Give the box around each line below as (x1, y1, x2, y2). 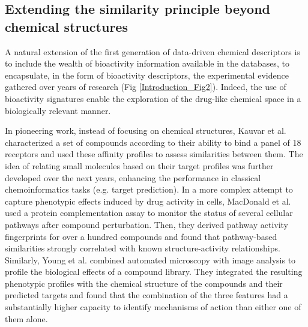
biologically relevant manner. (5, 104, 111, 116)
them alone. (5, 312, 48, 325)
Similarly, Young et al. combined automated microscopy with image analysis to (5, 253, 296, 266)
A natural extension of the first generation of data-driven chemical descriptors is (5, 45, 300, 58)
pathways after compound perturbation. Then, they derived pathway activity (5, 218, 289, 230)
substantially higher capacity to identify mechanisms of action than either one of (5, 301, 301, 313)
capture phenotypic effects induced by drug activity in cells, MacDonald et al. (5, 194, 291, 207)
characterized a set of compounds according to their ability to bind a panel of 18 (5, 136, 301, 148)
